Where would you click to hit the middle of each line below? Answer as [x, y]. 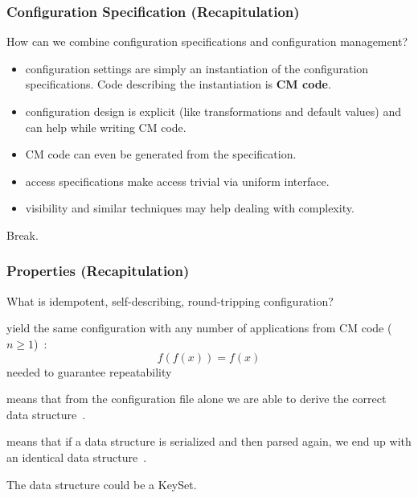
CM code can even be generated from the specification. [161, 154]
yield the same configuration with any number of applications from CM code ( [199, 328]
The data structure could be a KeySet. [102, 484]
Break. [23, 235]
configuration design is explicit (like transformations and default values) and [213, 111]
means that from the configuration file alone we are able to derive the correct [197, 399]
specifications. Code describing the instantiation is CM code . [178, 84]
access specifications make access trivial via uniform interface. [177, 181]
